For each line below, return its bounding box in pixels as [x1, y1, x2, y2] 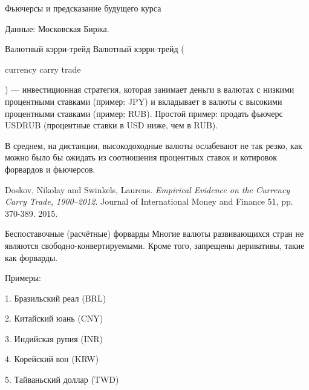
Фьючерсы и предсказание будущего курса [5, 2, 161, 14]
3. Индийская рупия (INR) [5, 332, 103, 345]
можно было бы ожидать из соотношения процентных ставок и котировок [5, 151, 278, 164]
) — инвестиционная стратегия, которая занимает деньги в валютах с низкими [5, 83, 294, 96]
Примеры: [5, 271, 41, 284]
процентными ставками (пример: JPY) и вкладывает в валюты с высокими [5, 94, 282, 107]
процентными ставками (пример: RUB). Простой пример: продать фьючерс [5, 107, 283, 119]
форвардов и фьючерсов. [5, 162, 96, 175]
